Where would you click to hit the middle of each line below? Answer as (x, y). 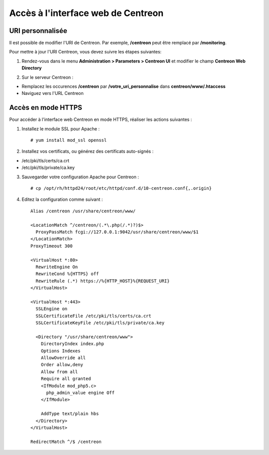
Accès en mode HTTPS (46, 108)
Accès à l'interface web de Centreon (86, 13)
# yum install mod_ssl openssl (69, 140)
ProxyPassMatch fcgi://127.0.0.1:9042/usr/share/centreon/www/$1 (117, 232)
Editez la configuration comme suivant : (62, 199)
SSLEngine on (52, 309)
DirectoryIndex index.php (72, 344)
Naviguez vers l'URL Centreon (53, 93)
